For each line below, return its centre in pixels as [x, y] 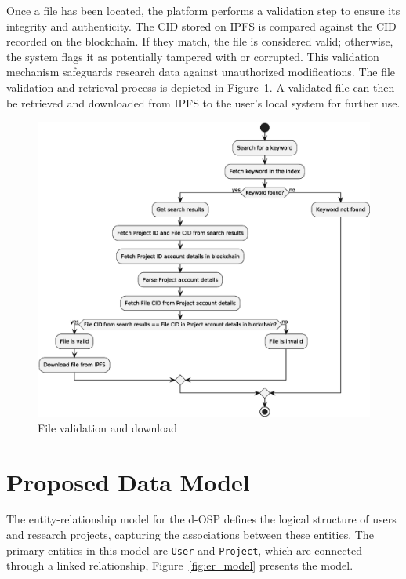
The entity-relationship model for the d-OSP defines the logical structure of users [201, 519]
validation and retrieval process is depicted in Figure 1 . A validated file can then [201, 87]
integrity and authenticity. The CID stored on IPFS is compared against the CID [201, 25]
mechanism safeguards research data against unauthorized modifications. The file [201, 72]
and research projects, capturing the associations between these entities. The [190, 535]
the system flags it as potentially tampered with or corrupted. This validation [193, 56]
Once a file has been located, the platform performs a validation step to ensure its [203, 10]
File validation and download [107, 427]
